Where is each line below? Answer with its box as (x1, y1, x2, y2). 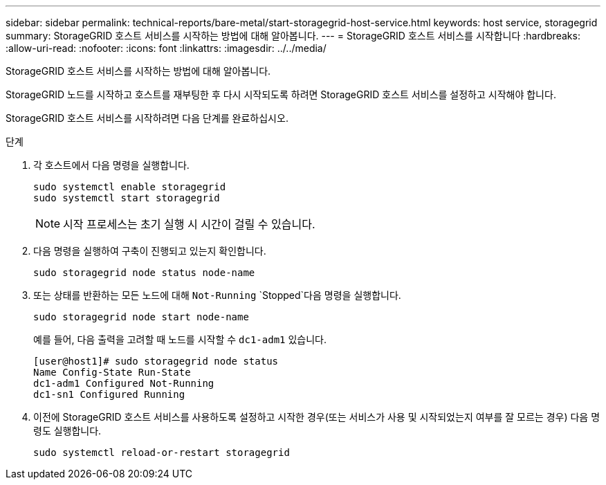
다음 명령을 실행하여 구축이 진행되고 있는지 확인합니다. (33, 245, 266, 257)
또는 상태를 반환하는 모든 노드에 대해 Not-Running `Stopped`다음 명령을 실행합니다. (33, 289, 401, 301)
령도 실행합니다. (33, 425, 102, 437)
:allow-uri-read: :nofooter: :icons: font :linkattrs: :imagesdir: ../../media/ (6, 42, 327, 54)
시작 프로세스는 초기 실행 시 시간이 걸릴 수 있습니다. (63, 217, 315, 231)
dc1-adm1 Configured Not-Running (33, 378, 214, 389)
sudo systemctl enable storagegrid (33, 181, 226, 192)
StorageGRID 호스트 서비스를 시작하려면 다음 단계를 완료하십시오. (6, 112, 288, 124)
